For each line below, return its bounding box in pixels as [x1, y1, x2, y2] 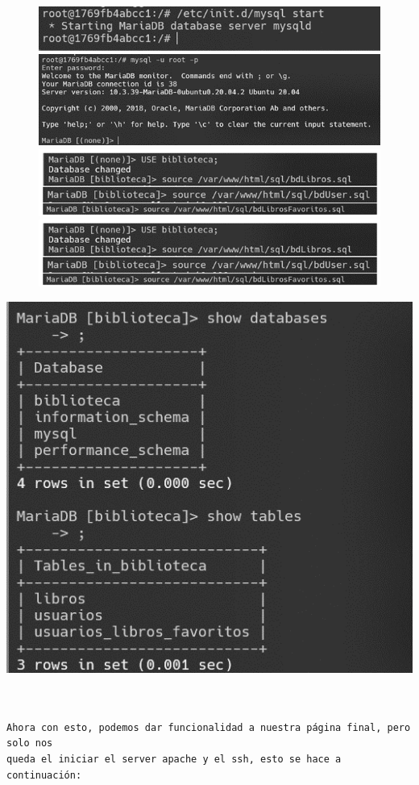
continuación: [6, 769, 82, 781]
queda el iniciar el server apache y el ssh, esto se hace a [6, 753, 342, 765]
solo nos [6, 737, 53, 750]
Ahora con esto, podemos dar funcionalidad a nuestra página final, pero [6, 721, 411, 733]
